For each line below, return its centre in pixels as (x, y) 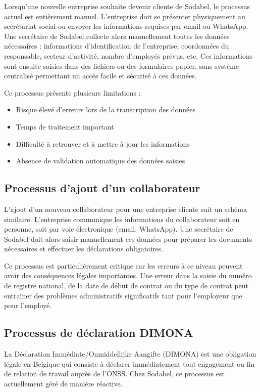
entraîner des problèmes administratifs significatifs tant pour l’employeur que (123, 295)
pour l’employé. (28, 305)
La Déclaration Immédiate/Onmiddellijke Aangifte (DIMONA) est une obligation (130, 354)
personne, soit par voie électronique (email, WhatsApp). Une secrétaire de (119, 229)
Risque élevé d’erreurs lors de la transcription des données (106, 110)
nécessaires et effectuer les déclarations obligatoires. (84, 249)
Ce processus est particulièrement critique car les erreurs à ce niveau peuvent (123, 265)
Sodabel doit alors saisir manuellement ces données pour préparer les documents (128, 238)
